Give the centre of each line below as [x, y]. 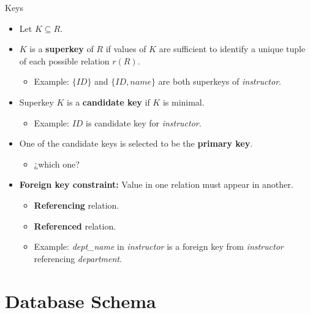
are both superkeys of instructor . [220, 81]
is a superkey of [62, 49]
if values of [126, 49]
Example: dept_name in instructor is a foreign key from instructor [159, 246]
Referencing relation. [77, 205]
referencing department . [78, 258]
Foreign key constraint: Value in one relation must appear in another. [156, 184]
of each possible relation [64, 60]
